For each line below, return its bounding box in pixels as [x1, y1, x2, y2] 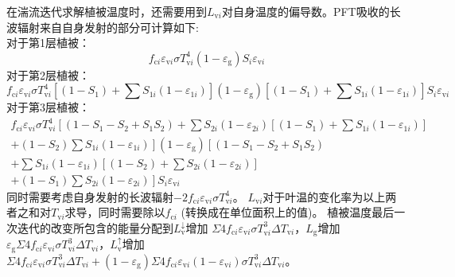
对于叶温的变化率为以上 [262, 188, 386, 205]
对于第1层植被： [6, 34, 90, 51]
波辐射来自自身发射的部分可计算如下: [6, 18, 199, 35]
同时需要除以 [98, 204, 165, 220]
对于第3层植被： [6, 99, 90, 115]
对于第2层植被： [6, 66, 90, 83]
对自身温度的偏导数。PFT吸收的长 [221, 3, 401, 19]
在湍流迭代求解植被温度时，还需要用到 [6, 3, 207, 19]
